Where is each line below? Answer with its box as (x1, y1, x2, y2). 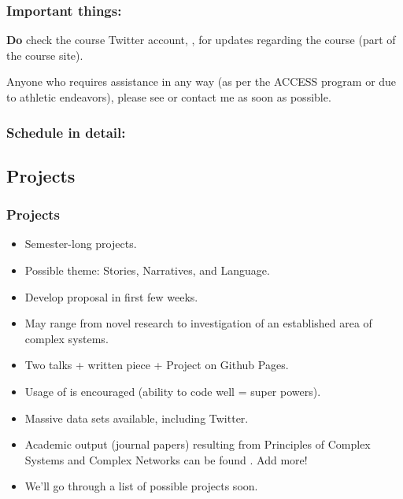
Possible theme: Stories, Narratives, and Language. (24, 262, 270, 279)
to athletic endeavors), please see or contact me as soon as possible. (6, 89, 331, 105)
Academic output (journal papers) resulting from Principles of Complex (24, 436, 371, 453)
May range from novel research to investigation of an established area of (24, 315, 372, 331)
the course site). (6, 46, 83, 63)
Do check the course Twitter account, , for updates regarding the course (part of (6, 31, 396, 48)
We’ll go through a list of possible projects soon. (24, 478, 258, 494)
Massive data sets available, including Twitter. (24, 409, 249, 426)
